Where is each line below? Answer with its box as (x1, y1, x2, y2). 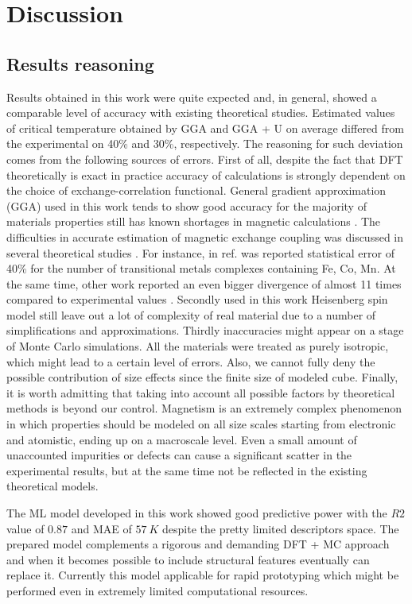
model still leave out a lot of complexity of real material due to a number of (6, 306, 376, 323)
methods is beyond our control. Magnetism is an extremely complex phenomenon (6, 400, 402, 416)
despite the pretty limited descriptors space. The (162, 520, 399, 536)
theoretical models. (6, 478, 99, 494)
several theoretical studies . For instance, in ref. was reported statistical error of (6, 244, 395, 261)
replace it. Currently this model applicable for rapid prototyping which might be (6, 567, 399, 583)
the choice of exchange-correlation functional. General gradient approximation (6, 182, 387, 199)
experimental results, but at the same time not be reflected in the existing (6, 462, 367, 478)
